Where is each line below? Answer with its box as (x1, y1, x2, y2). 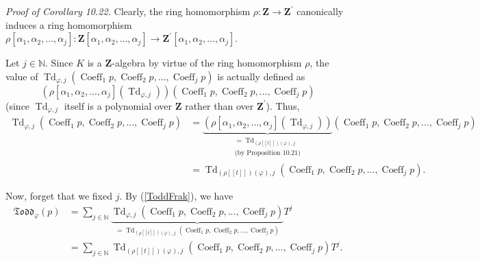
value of (5, 69, 38, 83)
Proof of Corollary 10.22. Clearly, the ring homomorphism (5, 4, 251, 18)
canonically (296, 4, 344, 18)
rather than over (185, 98, 254, 112)
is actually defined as (217, 69, 305, 83)
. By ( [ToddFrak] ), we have (119, 188, 233, 202)
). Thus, (266, 98, 300, 112)
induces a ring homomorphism (5, 17, 132, 32)
